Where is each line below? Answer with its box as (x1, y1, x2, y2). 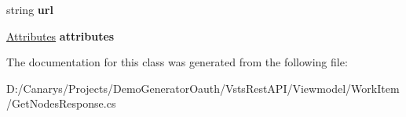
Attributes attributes (6, 27, 115, 44)
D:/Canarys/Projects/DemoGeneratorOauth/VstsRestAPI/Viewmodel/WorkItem (6, 80, 400, 96)
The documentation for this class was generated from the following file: (6, 54, 348, 70)
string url (6, 2, 53, 17)
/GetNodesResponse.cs (6, 95, 116, 112)
